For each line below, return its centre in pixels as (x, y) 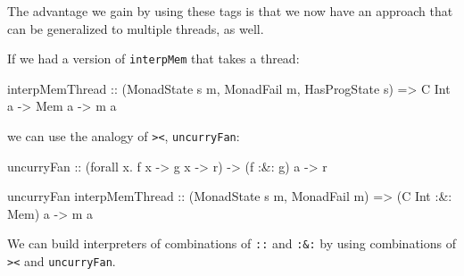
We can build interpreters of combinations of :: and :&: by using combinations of (232, 243)
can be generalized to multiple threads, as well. (136, 28)
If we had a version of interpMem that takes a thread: (153, 59)
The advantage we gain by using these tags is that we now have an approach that (230, 11)
